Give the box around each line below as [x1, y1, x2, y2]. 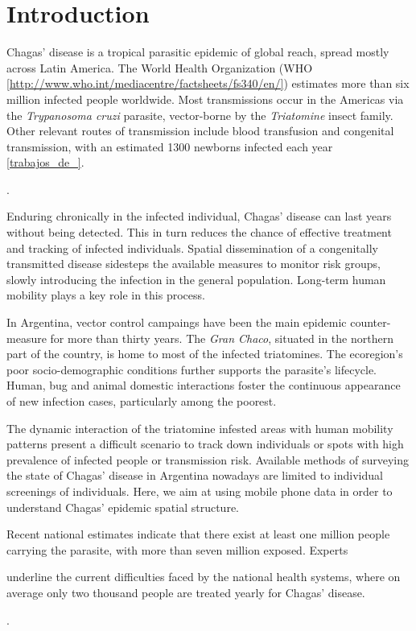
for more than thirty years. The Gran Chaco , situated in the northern [50, 329, 393, 346]
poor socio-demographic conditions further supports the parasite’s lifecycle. [6, 361, 377, 377]
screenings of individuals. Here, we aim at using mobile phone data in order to [6, 482, 393, 499]
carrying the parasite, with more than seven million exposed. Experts [6, 541, 348, 558]
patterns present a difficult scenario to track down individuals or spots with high [6, 435, 404, 452]
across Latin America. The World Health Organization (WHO [6, 59, 313, 76]
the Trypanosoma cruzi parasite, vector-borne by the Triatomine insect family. [6, 106, 393, 123]
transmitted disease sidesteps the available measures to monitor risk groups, [6, 255, 381, 272]
